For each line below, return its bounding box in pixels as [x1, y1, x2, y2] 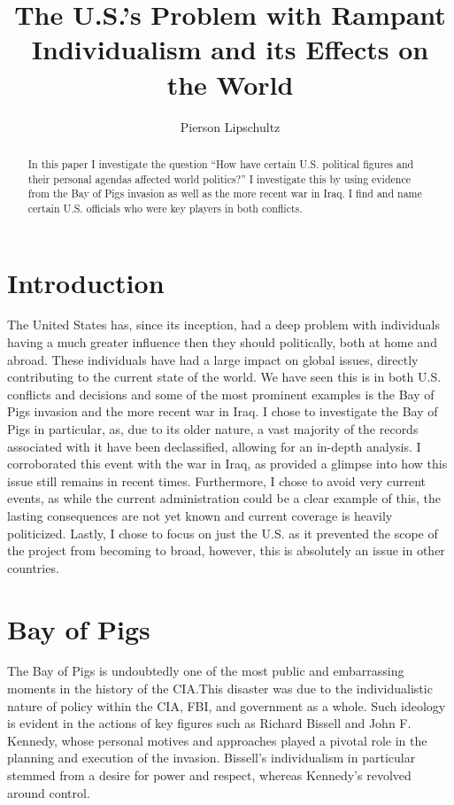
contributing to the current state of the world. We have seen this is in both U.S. [7, 368, 442, 386]
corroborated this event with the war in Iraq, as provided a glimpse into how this [7, 454, 448, 473]
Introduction [7, 264, 165, 300]
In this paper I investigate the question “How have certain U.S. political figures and [27, 156, 414, 171]
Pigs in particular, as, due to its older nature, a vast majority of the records [7, 420, 419, 438]
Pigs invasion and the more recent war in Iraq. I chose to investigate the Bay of [7, 402, 438, 421]
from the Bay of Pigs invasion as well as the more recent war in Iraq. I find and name [27, 186, 422, 201]
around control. [7, 783, 90, 801]
